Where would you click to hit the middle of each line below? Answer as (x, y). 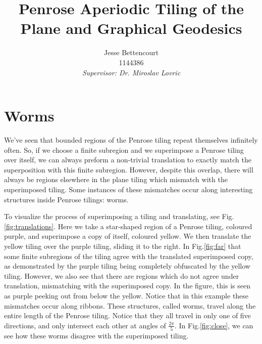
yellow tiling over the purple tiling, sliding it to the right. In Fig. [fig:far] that (123, 246)
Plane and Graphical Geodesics (131, 28)
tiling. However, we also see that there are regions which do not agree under (122, 275)
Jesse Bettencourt (131, 52)
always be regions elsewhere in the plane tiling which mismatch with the (116, 179)
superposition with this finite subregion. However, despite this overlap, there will (129, 169)
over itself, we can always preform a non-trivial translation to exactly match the (128, 160)
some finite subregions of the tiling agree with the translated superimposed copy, (129, 256)
